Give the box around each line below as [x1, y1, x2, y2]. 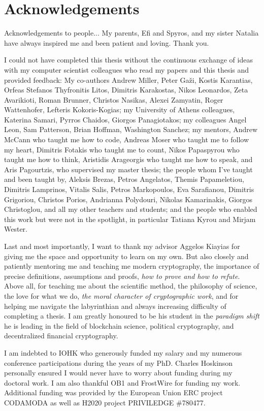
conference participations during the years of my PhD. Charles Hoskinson [4, 357, 233, 368]
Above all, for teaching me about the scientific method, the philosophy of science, [4, 280, 257, 291]
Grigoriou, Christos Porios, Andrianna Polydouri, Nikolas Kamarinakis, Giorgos [4, 194, 253, 204]
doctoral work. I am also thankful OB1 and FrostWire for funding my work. [4, 377, 241, 388]
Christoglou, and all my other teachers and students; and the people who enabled [4, 204, 257, 214]
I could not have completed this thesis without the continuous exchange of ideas [4, 54, 253, 65]
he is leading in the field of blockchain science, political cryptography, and [4, 320, 234, 331]
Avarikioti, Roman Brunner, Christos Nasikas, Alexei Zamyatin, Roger [4, 94, 223, 105]
